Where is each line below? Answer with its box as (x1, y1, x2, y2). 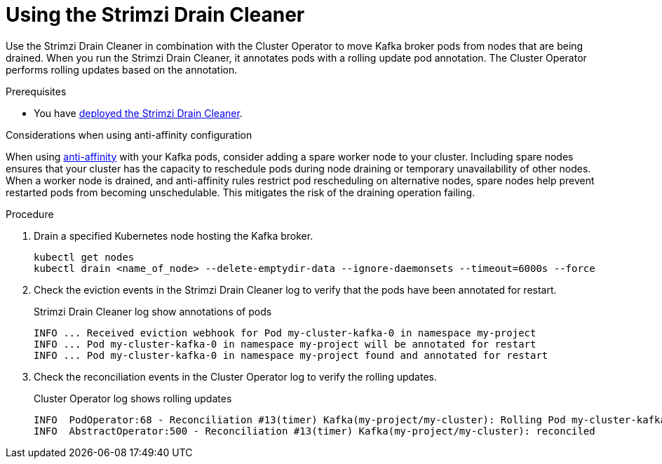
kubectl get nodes (34, 251, 135, 263)
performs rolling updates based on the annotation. (6, 63, 238, 76)
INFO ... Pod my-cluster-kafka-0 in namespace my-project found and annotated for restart (34, 349, 548, 361)
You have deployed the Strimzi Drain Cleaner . (34, 107, 243, 119)
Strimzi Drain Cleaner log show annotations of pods (34, 305, 272, 318)
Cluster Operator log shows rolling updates (34, 392, 232, 404)
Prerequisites (6, 85, 67, 97)
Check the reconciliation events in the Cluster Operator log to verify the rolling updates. (34, 370, 437, 383)
